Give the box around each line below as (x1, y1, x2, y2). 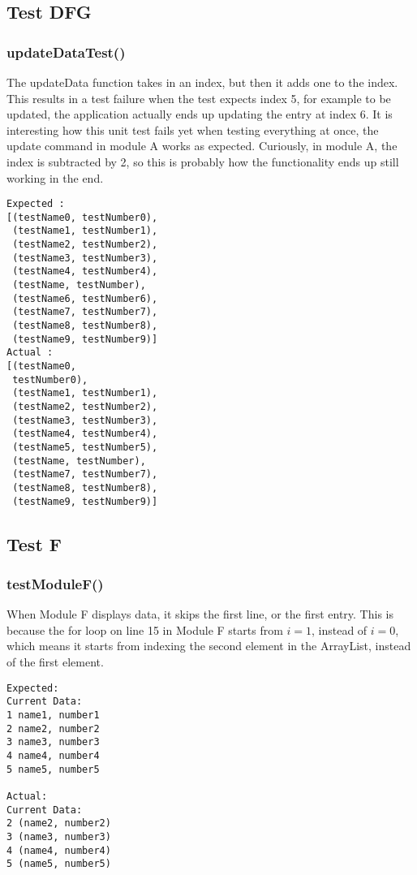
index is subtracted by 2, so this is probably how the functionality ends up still (6, 153, 399, 170)
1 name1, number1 (6, 709, 100, 721)
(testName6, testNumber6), (12, 292, 158, 304)
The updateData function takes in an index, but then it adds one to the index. (6, 74, 398, 90)
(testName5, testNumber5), (12, 441, 158, 453)
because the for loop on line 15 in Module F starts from (6, 621, 283, 638)
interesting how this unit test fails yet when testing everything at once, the (6, 121, 379, 138)
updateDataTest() (6, 41, 126, 62)
